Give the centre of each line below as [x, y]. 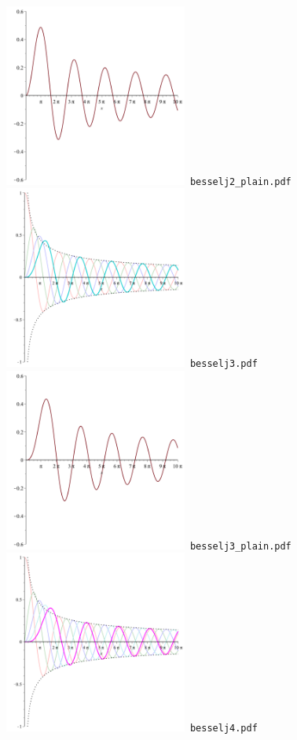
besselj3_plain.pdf [240, 546]
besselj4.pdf [224, 729]
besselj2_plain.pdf [240, 181]
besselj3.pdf [224, 364]
